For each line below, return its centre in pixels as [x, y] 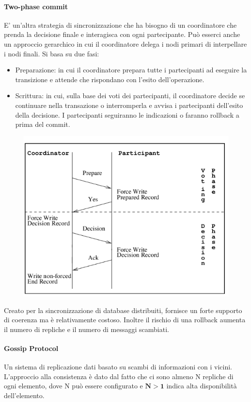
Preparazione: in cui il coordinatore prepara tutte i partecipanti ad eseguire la [131, 70]
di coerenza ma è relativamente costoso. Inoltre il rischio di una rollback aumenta [125, 320]
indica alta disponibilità [202, 386]
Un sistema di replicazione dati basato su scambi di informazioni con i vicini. [118, 367]
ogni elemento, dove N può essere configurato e [73, 386]
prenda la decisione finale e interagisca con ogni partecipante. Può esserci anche [122, 34]
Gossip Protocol [31, 348]
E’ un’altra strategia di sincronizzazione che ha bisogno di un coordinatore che [120, 25]
